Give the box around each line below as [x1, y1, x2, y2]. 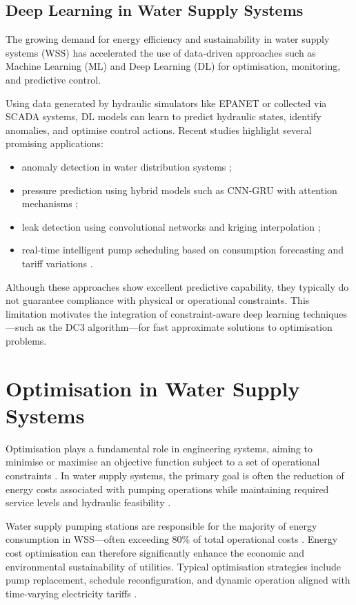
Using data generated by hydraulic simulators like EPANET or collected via [6, 95, 327, 110]
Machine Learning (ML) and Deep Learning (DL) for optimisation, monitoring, [6, 59, 341, 73]
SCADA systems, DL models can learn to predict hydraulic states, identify [6, 109, 322, 124]
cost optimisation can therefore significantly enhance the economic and [6, 545, 305, 559]
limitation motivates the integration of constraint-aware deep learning [6, 306, 300, 320]
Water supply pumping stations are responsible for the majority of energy [6, 518, 317, 532]
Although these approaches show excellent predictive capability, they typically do [6, 279, 349, 294]
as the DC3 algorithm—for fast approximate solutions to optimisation [37, 320, 333, 334]
